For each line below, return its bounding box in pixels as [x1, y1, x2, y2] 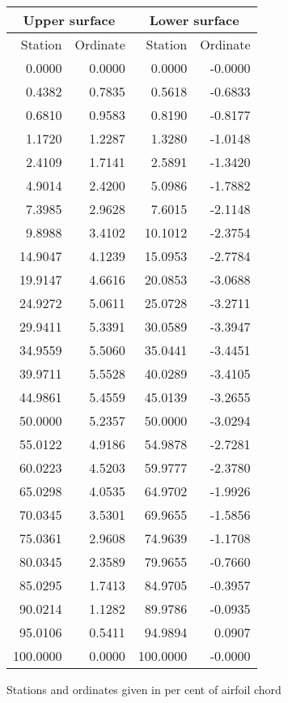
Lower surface [149, 11, 239, 29]
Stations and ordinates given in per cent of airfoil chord [6, 681, 282, 697]
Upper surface [23, 11, 116, 29]
